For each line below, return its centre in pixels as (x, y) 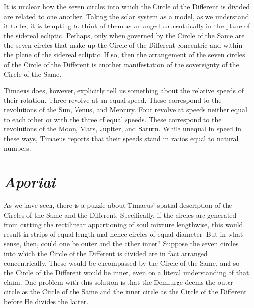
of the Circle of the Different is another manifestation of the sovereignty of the (122, 64)
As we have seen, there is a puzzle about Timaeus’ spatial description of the (118, 205)
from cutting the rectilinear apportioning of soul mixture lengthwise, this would (124, 224)
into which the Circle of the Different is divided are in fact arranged (106, 253)
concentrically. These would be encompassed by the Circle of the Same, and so (122, 263)
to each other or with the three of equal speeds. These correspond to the (113, 119)
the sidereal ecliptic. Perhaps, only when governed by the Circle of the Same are (124, 35)
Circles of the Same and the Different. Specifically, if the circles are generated (120, 215)
